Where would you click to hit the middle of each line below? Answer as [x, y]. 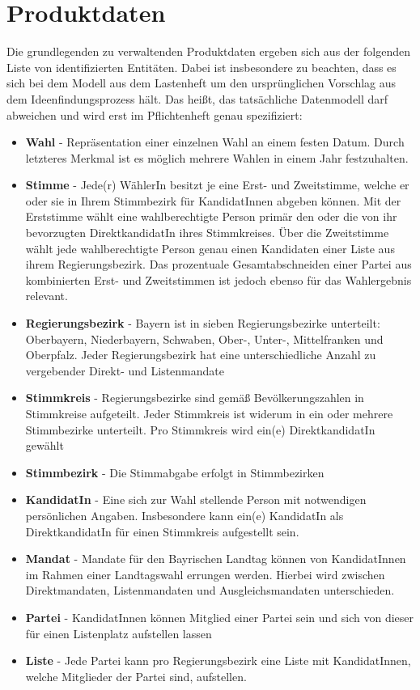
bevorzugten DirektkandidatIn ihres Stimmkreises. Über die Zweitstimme [207, 233]
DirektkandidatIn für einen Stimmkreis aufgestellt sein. [162, 531]
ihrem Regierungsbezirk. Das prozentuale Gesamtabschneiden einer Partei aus [218, 264]
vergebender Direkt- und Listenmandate [125, 370]
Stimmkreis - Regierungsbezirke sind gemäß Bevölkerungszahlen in [195, 398]
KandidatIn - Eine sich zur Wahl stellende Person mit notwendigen [196, 500]
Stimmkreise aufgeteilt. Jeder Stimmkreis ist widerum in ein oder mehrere [209, 413]
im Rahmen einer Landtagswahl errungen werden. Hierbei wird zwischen [205, 574]
